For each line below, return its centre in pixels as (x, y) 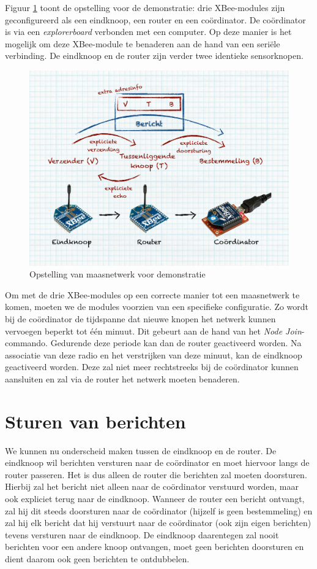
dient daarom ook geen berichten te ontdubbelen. (97, 558)
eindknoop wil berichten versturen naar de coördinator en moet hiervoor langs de (157, 463)
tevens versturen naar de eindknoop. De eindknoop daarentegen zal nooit (142, 534)
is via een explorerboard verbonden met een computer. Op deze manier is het (148, 32)
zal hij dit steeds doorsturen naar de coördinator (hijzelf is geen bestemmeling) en (159, 510)
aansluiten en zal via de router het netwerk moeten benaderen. (122, 378)
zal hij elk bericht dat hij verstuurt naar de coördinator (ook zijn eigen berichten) (158, 523)
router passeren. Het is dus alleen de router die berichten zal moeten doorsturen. (156, 474)
